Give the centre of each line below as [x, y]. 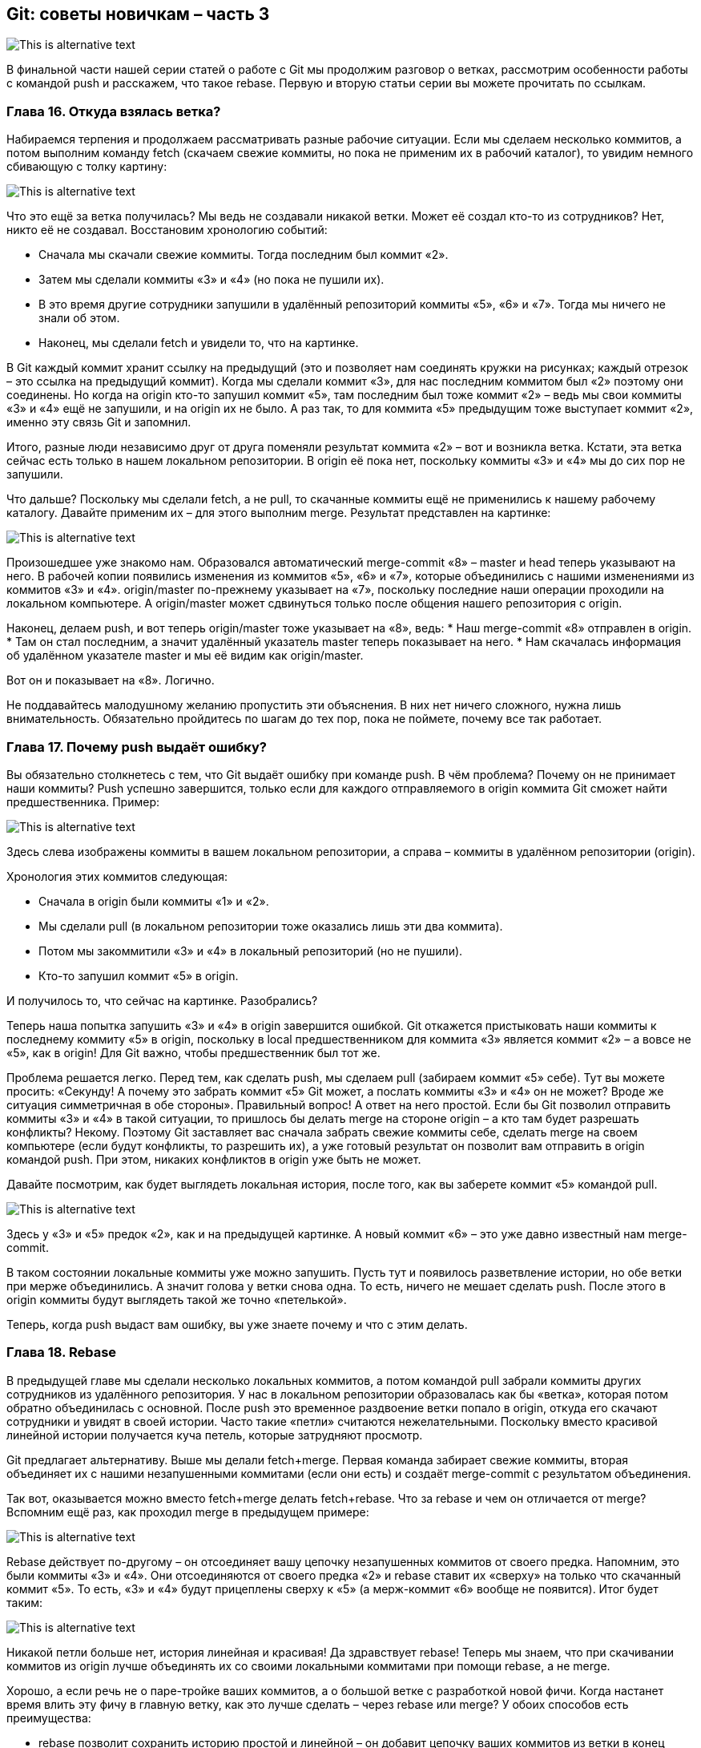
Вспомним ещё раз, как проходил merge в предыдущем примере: [188, 1512]
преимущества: [49, 1718]
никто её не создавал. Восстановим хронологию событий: [167, 230]
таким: [25, 1602]
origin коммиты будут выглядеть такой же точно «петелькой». [177, 1299]
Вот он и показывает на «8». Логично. [111, 680]
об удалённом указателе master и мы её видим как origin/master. [185, 656]
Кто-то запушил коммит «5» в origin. [139, 975]
